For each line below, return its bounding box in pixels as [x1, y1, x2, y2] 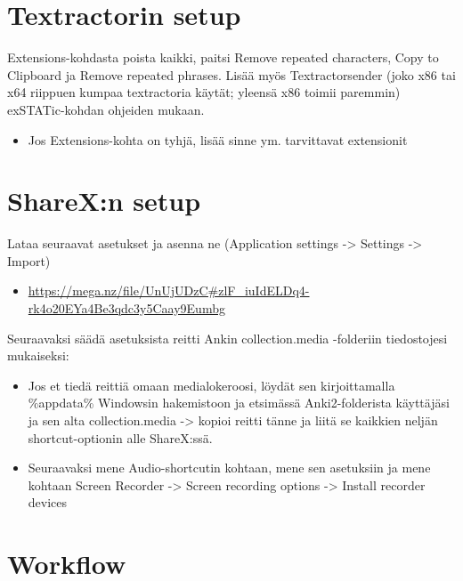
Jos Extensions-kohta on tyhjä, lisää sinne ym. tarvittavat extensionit [28, 130, 408, 149]
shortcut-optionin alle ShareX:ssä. [28, 428, 213, 447]
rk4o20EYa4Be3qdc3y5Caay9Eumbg [28, 299, 225, 317]
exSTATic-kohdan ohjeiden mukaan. [7, 100, 205, 118]
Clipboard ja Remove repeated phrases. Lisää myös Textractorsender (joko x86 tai [7, 65, 456, 84]
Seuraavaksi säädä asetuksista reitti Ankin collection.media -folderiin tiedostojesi [7, 328, 448, 347]
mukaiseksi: [7, 346, 69, 365]
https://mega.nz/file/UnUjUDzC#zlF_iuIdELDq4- [28, 281, 310, 300]
